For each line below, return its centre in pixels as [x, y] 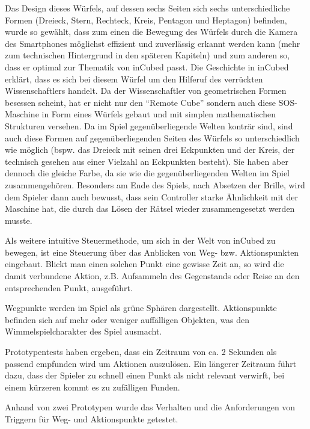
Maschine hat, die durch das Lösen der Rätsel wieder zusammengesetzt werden [150, 208]
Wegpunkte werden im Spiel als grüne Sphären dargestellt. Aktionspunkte [141, 308]
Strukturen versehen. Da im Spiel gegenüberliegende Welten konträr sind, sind [149, 125]
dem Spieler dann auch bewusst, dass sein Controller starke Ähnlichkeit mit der [151, 196]
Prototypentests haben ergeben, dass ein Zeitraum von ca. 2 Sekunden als [141, 352]
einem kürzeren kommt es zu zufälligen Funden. [93, 387]
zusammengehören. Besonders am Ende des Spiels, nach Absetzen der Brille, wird [155, 184]
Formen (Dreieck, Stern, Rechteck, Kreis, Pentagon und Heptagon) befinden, [146, 20]
